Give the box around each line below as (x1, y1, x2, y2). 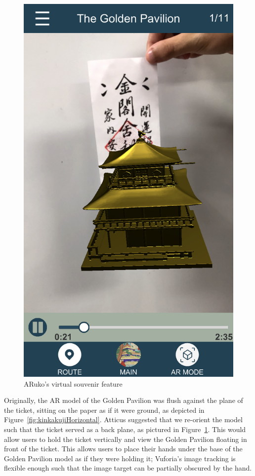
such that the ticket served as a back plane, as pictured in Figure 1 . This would (4, 424, 246, 435)
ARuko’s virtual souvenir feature (24, 378, 123, 389)
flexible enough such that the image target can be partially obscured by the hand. (4, 463, 252, 473)
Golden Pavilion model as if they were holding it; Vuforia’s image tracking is (4, 453, 236, 463)
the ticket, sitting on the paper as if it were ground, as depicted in (4, 404, 205, 415)
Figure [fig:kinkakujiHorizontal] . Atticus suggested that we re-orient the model (4, 414, 243, 425)
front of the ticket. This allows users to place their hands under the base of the (4, 443, 243, 454)
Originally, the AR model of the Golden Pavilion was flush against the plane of (4, 395, 243, 405)
